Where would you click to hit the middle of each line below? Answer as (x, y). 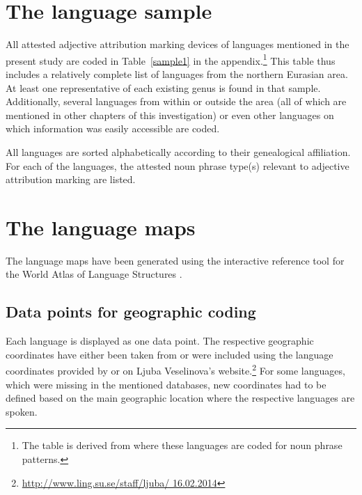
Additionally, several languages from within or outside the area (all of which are (176, 101)
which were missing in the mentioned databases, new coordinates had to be (166, 384)
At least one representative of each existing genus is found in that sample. (163, 87)
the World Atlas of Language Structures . (94, 274)
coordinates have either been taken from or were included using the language (170, 354)
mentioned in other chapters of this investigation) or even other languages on (170, 115)
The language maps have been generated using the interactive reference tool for (175, 260)
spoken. (22, 411)
